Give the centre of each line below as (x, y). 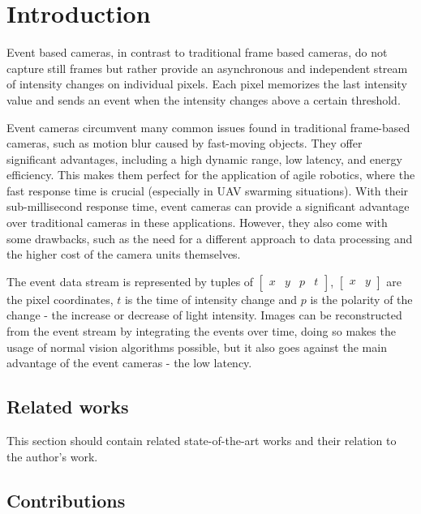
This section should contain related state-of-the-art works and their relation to (202, 441)
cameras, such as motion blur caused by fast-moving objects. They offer (185, 143)
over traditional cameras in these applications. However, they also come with (197, 223)
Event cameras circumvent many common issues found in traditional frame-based (208, 127)
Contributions (66, 500)
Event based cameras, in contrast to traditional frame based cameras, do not (197, 52)
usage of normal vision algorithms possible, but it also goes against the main (197, 347)
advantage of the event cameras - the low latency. (129, 363)
